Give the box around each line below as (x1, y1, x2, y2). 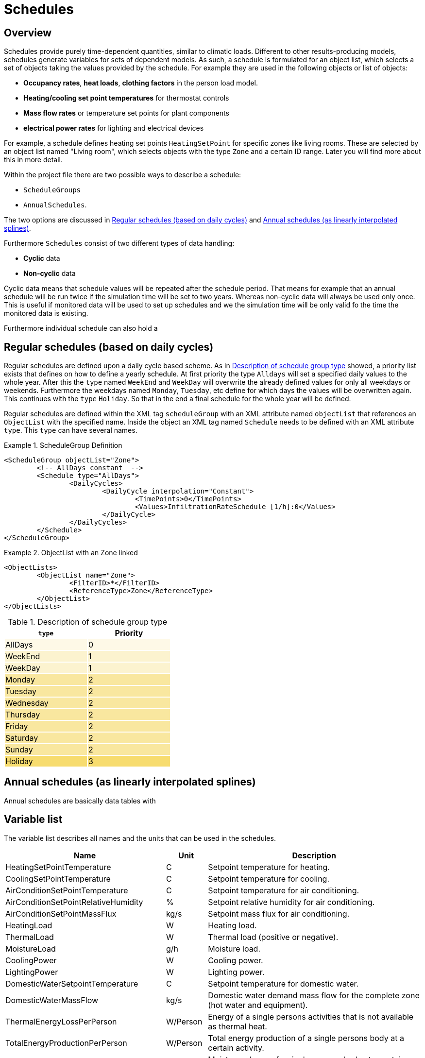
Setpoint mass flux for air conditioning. (208, 908, 350, 919)
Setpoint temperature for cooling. (208, 873, 329, 884)
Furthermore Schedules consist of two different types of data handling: (4, 239, 235, 248)
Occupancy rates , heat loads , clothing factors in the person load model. (23, 79, 258, 87)
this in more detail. (4, 155, 63, 164)
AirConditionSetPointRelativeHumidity (5, 897, 143, 907)
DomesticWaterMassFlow (5, 995, 99, 1005)
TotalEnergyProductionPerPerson (5, 1038, 127, 1048)
